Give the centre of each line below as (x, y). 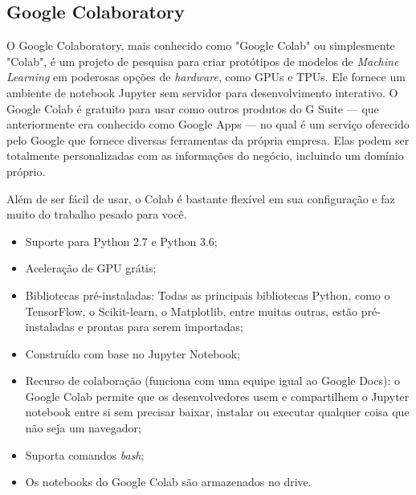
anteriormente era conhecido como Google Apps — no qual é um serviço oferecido (208, 124)
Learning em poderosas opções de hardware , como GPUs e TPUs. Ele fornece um (206, 77)
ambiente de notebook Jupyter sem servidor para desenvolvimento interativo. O (202, 92)
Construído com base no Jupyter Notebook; (133, 353)
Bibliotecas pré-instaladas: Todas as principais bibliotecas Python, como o (208, 295)
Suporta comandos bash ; (85, 454)
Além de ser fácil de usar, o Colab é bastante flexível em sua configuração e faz (201, 198)
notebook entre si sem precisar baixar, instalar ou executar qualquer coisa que (217, 412)
